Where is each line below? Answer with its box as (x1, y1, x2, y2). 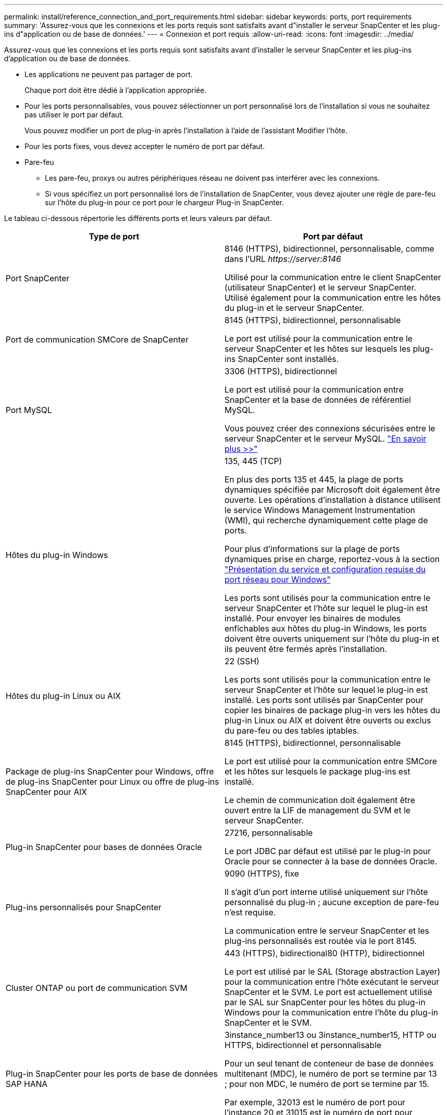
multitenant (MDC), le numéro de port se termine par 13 (225, 1069, 437, 1079)
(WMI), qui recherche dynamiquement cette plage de (225, 515, 428, 525)
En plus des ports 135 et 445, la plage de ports (225, 474, 404, 484)
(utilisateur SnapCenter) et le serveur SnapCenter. (225, 282, 416, 293)
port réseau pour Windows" (225, 574, 331, 585)
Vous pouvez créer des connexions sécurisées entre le (225, 423, 435, 433)
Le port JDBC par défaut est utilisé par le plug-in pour (225, 846, 431, 856)
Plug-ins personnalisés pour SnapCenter (6, 902, 162, 912)
